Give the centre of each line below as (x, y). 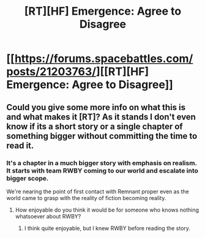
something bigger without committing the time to (102, 136)
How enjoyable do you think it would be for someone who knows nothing (107, 210)
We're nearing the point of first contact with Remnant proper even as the (98, 192)
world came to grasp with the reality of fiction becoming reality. (86, 198)
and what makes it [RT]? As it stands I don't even (101, 117)
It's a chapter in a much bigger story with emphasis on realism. (102, 163)
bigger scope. (28, 178)
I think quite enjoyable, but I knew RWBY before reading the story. (107, 228)
